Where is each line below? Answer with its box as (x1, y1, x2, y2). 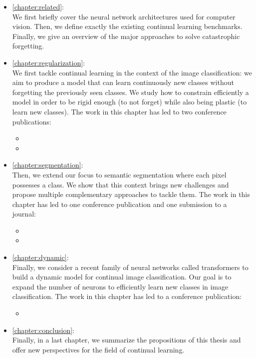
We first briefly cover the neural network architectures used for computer (12, 11, 236, 21)
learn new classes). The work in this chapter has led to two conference (12, 106, 227, 116)
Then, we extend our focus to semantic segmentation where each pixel (12, 169, 227, 179)
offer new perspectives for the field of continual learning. (12, 344, 185, 354)
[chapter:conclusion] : (12, 324, 75, 335)
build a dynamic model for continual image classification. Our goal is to (12, 271, 232, 282)
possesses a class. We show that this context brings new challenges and (12, 179, 229, 189)
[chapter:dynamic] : (12, 252, 69, 262)
